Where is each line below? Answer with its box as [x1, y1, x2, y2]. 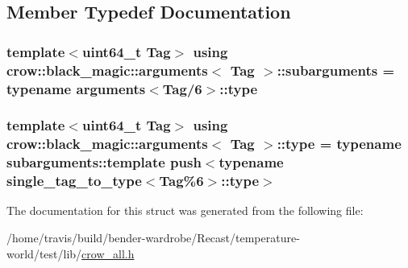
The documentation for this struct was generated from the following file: [6, 202, 364, 219]
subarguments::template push [6, 152, 202, 172]
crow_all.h [81, 245, 135, 262]
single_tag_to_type [6, 171, 142, 191]
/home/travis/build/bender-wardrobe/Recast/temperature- [6, 229, 300, 246]
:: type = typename [277, 134, 402, 154]
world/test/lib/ [6, 245, 82, 262]
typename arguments [6, 78, 146, 98]
